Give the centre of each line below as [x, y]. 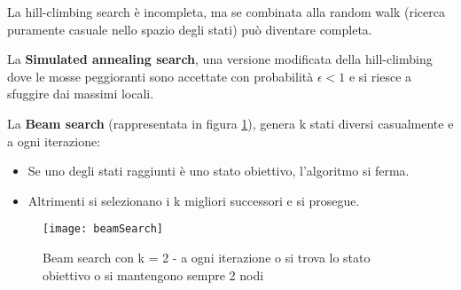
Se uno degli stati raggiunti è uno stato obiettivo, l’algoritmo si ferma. [219, 171]
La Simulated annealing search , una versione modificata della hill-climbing [220, 59]
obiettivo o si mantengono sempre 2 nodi [153, 274]
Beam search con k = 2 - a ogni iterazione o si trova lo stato [207, 257]
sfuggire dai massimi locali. [81, 94]
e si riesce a [380, 76]
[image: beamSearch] [103, 229]
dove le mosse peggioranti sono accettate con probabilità [160, 76]
